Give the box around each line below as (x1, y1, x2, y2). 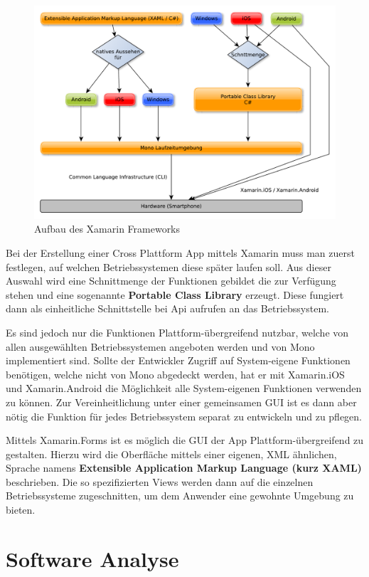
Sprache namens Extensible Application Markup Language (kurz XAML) (6, 460, 362, 475)
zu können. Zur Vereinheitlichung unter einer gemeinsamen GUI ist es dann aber (6, 394, 357, 409)
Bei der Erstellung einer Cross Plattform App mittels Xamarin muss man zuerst (6, 245, 355, 260)
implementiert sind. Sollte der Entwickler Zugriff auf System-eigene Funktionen (6, 353, 351, 368)
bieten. (6, 502, 36, 517)
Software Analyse (6, 544, 179, 573)
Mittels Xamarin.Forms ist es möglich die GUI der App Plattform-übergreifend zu (6, 433, 364, 448)
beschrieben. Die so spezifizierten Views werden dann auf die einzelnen (6, 474, 314, 489)
